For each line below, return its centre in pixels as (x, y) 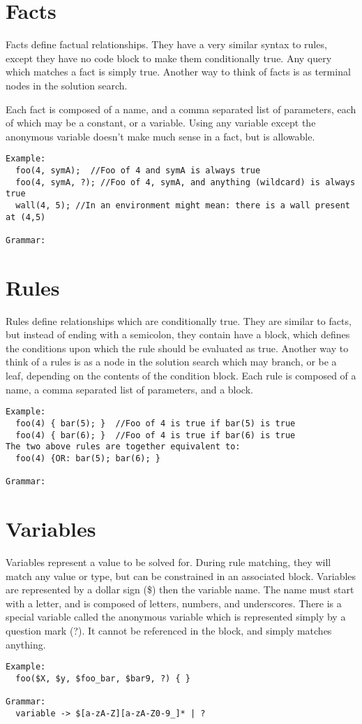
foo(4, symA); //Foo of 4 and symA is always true (138, 170)
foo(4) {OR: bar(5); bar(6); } (88, 458)
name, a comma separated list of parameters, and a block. (129, 389)
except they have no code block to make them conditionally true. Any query (169, 58)
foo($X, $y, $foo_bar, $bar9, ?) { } (103, 678)
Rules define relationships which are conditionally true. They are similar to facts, (179, 320)
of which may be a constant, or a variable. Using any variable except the (161, 123)
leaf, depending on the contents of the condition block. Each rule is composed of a (181, 376)
